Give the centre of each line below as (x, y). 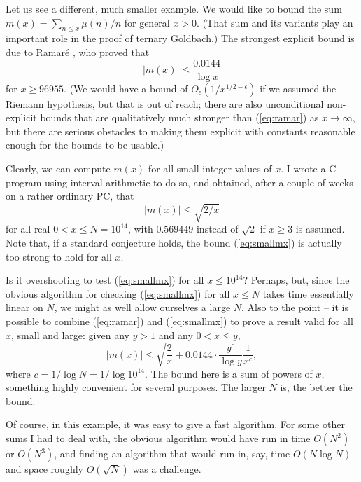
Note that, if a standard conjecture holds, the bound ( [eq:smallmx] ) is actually (174, 242)
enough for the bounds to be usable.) (85, 145)
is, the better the (316, 387)
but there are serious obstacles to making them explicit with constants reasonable (180, 131)
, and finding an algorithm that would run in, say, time (172, 454)
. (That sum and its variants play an (275, 22)
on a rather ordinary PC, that (70, 196)
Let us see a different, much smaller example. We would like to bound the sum (174, 8)
